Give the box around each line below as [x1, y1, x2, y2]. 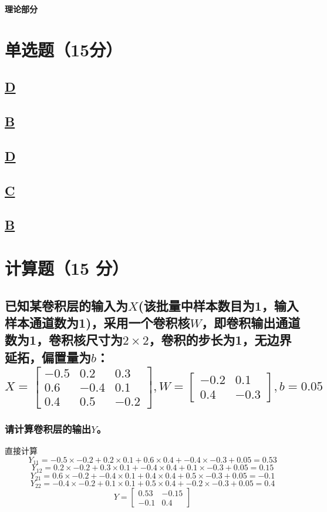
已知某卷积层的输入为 [5, 296, 128, 314]
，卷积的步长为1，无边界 [149, 331, 292, 349]
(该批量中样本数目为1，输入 [138, 296, 299, 314]
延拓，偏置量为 [5, 348, 91, 366]
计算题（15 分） [5, 256, 129, 280]
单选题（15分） [5, 37, 123, 61]
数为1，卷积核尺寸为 [5, 331, 123, 349]
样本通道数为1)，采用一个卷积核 [5, 314, 190, 332]
